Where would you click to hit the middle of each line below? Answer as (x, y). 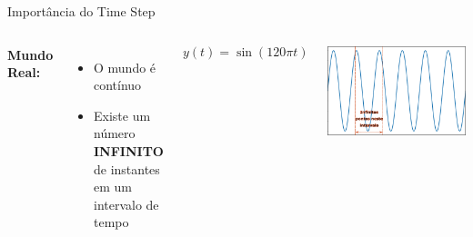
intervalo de (126, 204)
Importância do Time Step (81, 11)
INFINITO (128, 150)
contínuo (117, 85)
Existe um (122, 115)
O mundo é (125, 67)
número (114, 133)
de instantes (126, 168)
